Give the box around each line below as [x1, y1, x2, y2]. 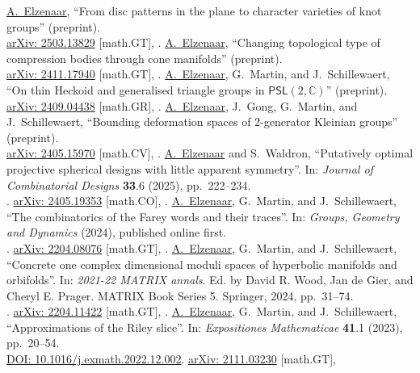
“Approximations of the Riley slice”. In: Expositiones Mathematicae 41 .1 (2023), [6, 318, 403, 335]
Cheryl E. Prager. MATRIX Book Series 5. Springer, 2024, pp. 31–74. [6, 287, 354, 304]
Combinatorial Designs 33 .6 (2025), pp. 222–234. [6, 176, 251, 193]
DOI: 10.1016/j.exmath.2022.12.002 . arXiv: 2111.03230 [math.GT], [6, 350, 336, 367]
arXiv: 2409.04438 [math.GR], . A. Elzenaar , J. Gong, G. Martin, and [6, 97, 358, 114]
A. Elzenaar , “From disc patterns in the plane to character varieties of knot [6, 2, 382, 19]
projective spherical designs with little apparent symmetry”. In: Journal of [6, 160, 373, 177]
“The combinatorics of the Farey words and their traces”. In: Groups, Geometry [6, 207, 400, 224]
